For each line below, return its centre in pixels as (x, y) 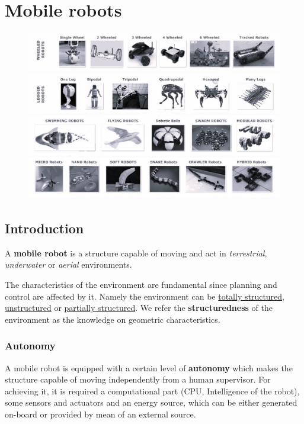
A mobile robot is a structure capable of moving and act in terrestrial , (136, 253)
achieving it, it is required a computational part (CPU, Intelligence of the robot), (152, 391)
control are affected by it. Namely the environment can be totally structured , (145, 296)
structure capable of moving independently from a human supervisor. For (138, 379)
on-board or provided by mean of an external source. (100, 414)
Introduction (44, 228)
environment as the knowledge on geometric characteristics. (113, 319)
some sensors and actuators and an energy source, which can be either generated (151, 402)
